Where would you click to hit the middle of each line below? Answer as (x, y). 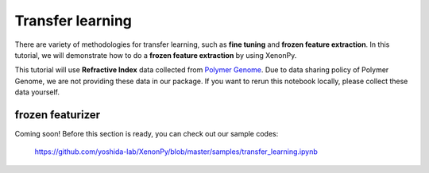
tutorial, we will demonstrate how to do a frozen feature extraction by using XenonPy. (156, 55)
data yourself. (37, 92)
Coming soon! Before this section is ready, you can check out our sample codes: (147, 134)
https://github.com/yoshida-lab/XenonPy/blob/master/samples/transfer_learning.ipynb (176, 152)
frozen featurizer (58, 115)
